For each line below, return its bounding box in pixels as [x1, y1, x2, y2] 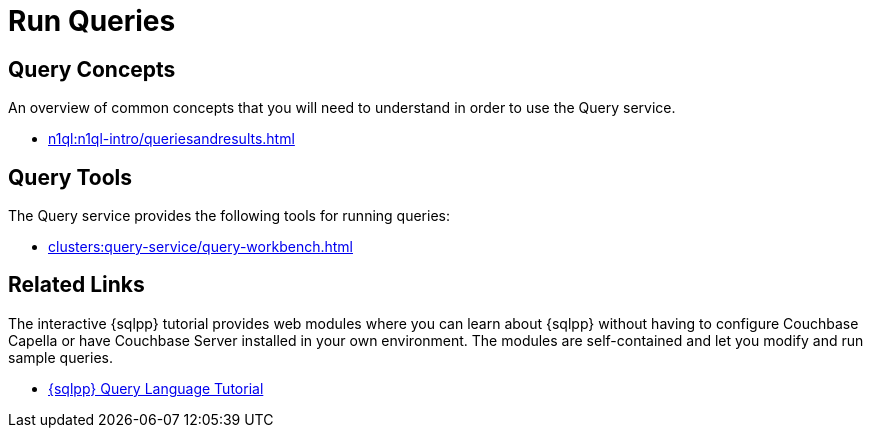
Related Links [8, 272, 145, 298]
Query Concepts [8, 56, 176, 82]
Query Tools [8, 164, 132, 190]
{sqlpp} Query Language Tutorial [48, 379, 264, 397]
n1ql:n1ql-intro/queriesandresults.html [48, 130, 295, 148]
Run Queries [8, 4, 176, 38]
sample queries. [8, 348, 113, 366]
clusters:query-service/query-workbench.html [48, 238, 353, 256]
